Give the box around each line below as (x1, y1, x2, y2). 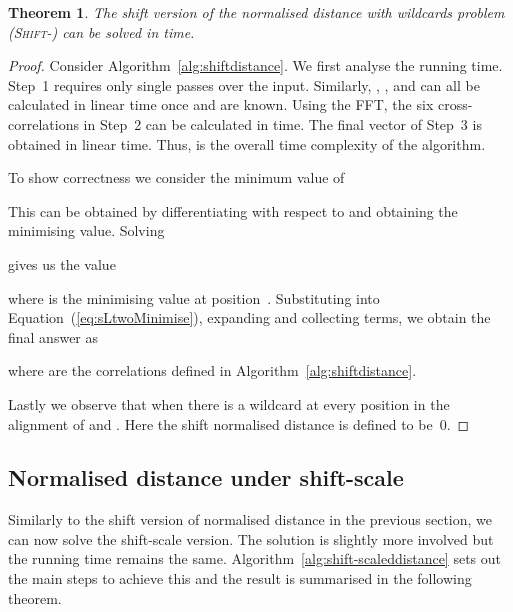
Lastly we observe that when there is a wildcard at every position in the (8, 393, 450, 414)
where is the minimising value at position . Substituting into (8, 287, 380, 308)
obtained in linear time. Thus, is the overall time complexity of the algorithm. (8, 133, 486, 154)
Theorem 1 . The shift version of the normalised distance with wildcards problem (8, 2, 505, 22)
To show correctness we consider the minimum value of (8, 167, 345, 188)
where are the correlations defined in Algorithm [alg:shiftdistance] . (8, 360, 417, 381)
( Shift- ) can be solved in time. (8, 21, 195, 42)
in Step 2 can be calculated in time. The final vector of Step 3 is (83, 113, 482, 134)
